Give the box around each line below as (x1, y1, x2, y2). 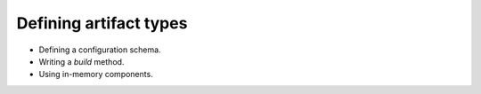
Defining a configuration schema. (38, 44, 161, 55)
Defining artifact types (16, 13, 188, 33)
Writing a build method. (38, 56, 125, 67)
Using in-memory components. (38, 69, 153, 80)
